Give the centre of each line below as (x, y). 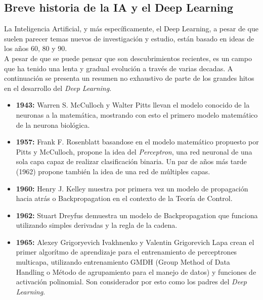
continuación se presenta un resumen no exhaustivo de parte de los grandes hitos (129, 78)
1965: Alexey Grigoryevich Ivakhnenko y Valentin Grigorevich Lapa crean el (135, 242)
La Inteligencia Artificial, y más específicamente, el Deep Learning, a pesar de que (131, 29)
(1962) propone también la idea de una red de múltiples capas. (113, 171)
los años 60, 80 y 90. (36, 48)
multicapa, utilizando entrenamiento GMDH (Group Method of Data (123, 262)
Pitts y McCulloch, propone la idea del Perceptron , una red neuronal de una (134, 151)
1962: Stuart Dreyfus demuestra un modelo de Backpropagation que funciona (137, 215)
